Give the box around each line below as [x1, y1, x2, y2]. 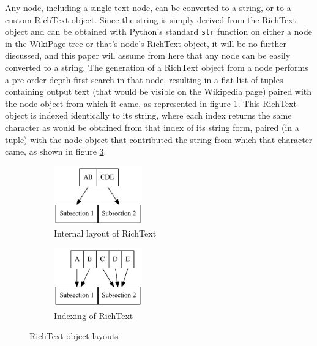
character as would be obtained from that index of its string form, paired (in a [5, 121, 299, 133]
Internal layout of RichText [54, 227, 157, 240]
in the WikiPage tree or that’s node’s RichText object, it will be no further [5, 37, 286, 50]
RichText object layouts [29, 329, 119, 342]
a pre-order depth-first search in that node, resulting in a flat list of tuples [5, 73, 283, 86]
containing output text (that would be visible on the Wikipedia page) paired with [5, 85, 312, 98]
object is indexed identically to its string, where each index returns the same [5, 109, 292, 122]
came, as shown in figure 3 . [5, 145, 106, 158]
